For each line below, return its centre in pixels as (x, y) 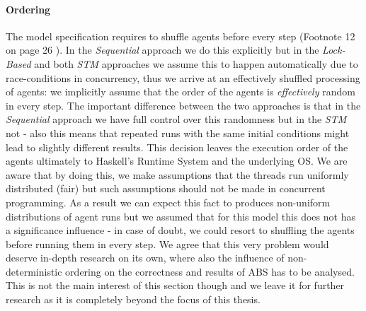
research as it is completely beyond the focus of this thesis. (133, 299)
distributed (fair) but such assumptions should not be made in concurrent (166, 188)
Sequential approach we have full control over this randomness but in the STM (176, 119)
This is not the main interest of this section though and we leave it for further (175, 285)
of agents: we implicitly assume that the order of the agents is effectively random (181, 92)
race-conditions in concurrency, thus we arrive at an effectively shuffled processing (183, 77)
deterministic (34, 271)
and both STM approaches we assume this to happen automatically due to (196, 63)
